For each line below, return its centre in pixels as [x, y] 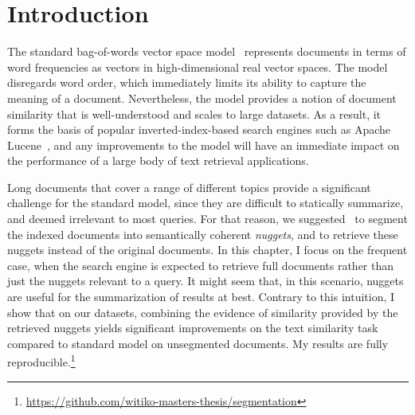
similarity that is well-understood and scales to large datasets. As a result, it [194, 114]
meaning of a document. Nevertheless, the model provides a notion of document [202, 98]
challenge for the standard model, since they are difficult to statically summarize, [206, 203]
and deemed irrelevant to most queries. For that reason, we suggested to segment [207, 219]
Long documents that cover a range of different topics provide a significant [189, 187]
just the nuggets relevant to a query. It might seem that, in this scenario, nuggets [206, 281]
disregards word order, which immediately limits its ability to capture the [187, 82]
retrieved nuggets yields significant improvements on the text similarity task [193, 328]
